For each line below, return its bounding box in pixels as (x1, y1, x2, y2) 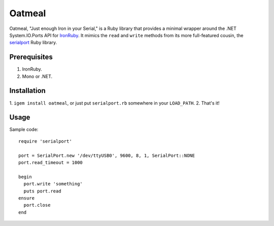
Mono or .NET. (22, 73, 53, 79)
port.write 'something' (23, 181, 83, 187)
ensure (18, 195, 35, 201)
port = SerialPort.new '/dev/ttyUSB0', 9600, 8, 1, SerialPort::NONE (18, 152, 195, 158)
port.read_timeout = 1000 (18, 160, 83, 165)
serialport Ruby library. (9, 40, 57, 46)
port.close (23, 202, 51, 208)
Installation (9, 86, 46, 95)
